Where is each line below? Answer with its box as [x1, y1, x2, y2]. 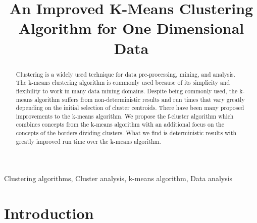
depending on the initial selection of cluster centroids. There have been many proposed [16, 103, 244, 112]
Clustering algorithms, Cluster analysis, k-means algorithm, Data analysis [4, 173, 233, 184]
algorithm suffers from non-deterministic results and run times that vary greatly [34, 95, 245, 103]
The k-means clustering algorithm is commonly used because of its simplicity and [16, 78, 230, 87]
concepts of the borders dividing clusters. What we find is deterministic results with [16, 129, 237, 137]
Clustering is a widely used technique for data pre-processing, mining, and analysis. [16, 70, 235, 78]
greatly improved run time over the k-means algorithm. [16, 137, 161, 145]
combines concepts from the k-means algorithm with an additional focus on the [16, 120, 224, 129]
